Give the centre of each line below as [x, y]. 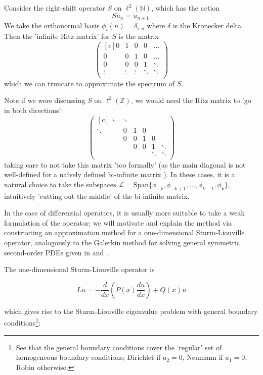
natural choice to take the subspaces [60, 184]
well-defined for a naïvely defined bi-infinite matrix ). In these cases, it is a [120, 174]
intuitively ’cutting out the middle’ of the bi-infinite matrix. [97, 196]
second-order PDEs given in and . [56, 252]
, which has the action [186, 8]
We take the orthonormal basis [52, 25]
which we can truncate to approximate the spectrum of [89, 83]
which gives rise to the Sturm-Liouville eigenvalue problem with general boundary [131, 311]
